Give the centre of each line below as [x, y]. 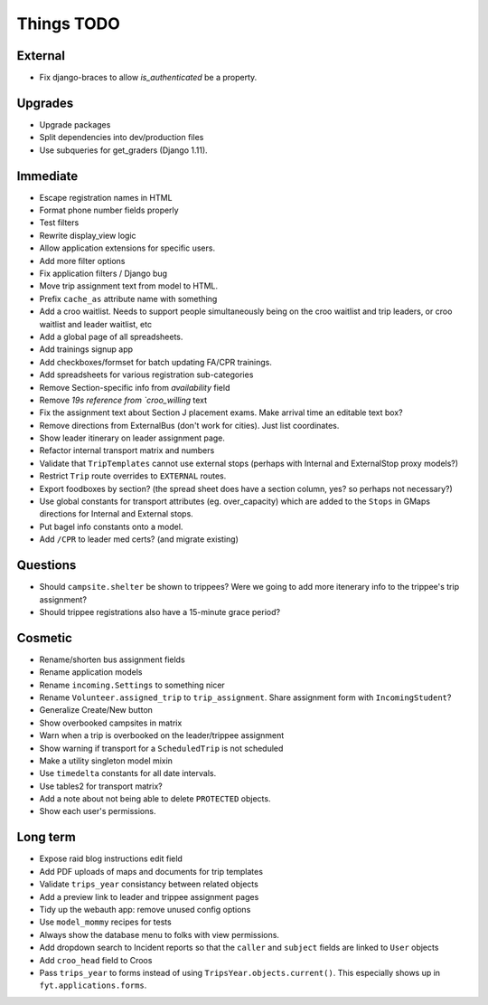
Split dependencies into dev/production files [122, 137]
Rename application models [91, 672]
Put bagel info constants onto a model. [111, 526]
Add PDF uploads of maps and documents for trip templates [151, 871]
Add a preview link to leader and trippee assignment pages [149, 896]
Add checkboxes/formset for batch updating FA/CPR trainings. [156, 362]
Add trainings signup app [86, 349]
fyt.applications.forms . [93, 985]
